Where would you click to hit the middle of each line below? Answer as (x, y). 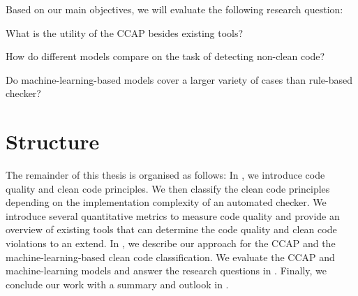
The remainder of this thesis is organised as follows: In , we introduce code (165, 175)
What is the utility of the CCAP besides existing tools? (125, 32)
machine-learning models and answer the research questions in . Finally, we (166, 271)
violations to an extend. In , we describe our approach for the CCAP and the (171, 243)
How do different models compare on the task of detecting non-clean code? (165, 56)
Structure (53, 141)
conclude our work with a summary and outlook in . (117, 284)
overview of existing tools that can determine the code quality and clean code (171, 229)
